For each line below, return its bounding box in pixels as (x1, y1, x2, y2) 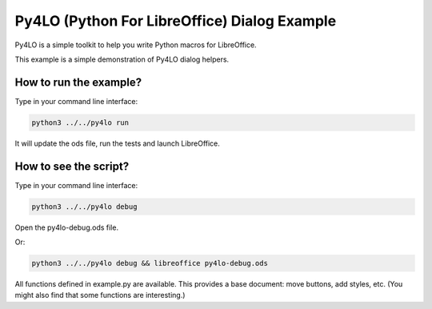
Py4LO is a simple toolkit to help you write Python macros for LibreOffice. (14, 40, 257, 50)
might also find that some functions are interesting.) (14, 291, 186, 300)
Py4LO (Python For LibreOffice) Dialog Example (14, 12, 337, 30)
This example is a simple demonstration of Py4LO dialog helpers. (14, 54, 230, 64)
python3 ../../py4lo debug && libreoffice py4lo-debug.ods (31, 259, 268, 268)
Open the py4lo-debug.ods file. (14, 223, 119, 232)
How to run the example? (14, 75, 142, 89)
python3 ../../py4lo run (31, 118, 130, 127)
